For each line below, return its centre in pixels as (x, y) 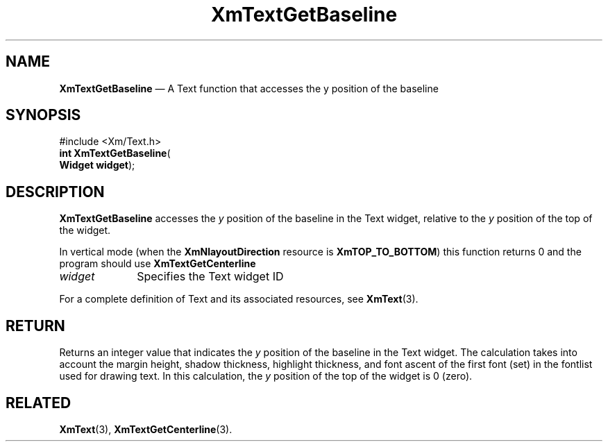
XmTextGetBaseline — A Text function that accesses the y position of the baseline (249, 88)
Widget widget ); (97, 165)
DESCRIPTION (55, 192)
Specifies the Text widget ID (210, 277)
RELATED (39, 403)
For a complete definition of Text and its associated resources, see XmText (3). (239, 299)
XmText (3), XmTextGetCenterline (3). (146, 429)
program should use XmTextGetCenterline (158, 264)
